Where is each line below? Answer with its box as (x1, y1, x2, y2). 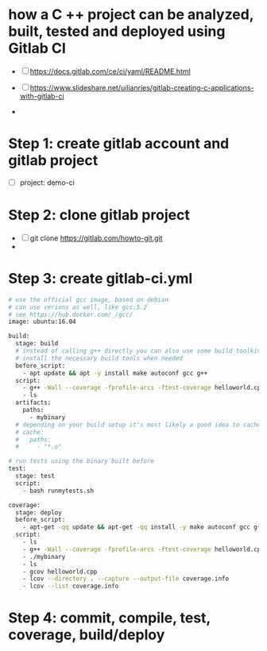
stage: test (15, 472, 56, 480)
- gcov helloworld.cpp (22, 568, 98, 576)
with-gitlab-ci (19, 91, 65, 101)
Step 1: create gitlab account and (8, 135, 230, 152)
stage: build (15, 340, 59, 348)
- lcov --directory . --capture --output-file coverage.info (22, 575, 229, 583)
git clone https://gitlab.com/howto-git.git (29, 233, 163, 243)
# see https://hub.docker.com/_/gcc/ (8, 310, 133, 318)
